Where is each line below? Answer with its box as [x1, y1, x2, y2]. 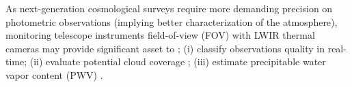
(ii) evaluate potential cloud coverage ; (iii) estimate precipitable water [29, 54, 326, 69]
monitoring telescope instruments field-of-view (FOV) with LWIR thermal [5, 28, 315, 42]
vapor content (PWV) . [5, 67, 103, 82]
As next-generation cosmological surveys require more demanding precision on [5, 1, 333, 15]
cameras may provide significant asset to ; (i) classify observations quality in [5, 41, 325, 55]
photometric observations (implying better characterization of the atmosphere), [5, 14, 338, 29]
